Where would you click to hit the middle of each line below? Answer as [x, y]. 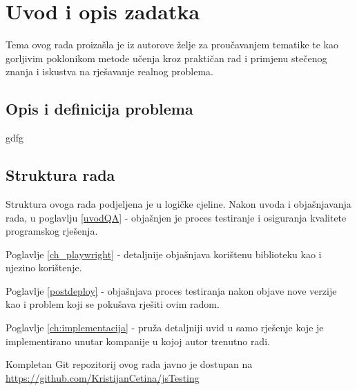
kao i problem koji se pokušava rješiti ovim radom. [113, 304]
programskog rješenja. [52, 231]
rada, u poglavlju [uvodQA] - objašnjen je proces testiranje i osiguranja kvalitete [176, 217]
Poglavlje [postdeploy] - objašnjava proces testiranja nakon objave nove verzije [171, 290]
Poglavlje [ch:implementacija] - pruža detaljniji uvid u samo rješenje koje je [165, 328]
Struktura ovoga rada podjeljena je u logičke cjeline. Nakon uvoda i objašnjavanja [178, 203]
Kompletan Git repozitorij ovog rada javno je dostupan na [129, 364]
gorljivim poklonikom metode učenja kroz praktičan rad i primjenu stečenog [166, 58]
